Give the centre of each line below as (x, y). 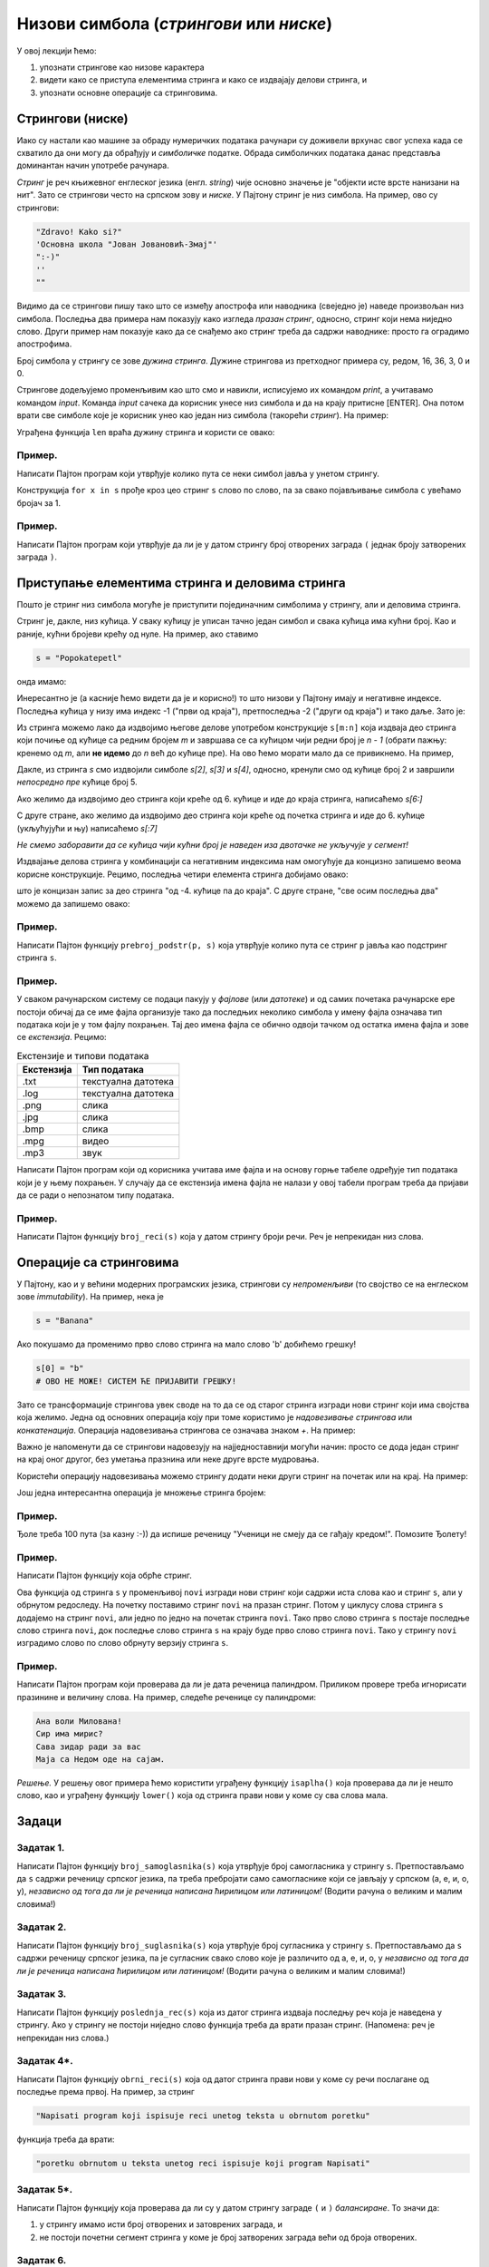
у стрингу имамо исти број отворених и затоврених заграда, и (161, 2224)
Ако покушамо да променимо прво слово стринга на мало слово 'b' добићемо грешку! (187, 1344)
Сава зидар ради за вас (89, 1746)
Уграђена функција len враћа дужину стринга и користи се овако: (146, 432)
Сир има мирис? (69, 1734)
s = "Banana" (65, 1321)
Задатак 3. (42, 1994)
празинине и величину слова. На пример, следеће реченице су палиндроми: (167, 1697)
